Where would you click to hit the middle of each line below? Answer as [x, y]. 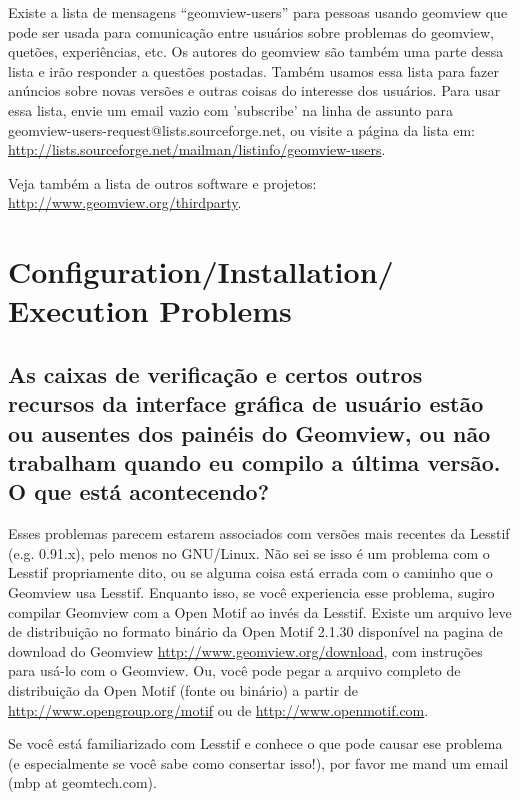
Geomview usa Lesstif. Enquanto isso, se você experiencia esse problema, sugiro [251, 592]
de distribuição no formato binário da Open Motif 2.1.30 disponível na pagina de [255, 631]
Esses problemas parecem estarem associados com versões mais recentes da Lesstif [259, 533]
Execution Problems [150, 310]
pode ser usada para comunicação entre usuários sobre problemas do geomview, [251, 31]
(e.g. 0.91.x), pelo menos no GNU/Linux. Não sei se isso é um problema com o [249, 552]
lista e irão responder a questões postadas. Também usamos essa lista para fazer [253, 70]
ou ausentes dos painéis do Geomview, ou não [249, 432]
